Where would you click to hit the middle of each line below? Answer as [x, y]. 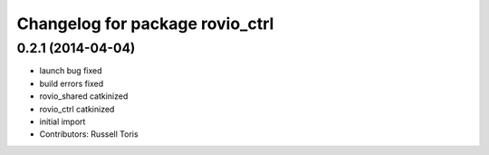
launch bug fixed [71, 71]
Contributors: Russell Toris [89, 134]
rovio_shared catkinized [84, 96]
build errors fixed [72, 83]
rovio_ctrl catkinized [77, 109]
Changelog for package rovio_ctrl [145, 24]
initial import [62, 121]
